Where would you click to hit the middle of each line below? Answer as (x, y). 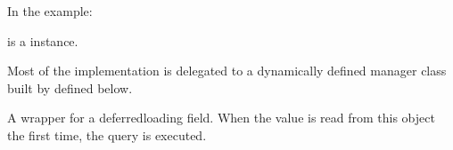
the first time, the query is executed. (107, 134)
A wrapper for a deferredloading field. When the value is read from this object (221, 118)
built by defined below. (70, 87)
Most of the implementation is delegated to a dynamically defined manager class (227, 71)
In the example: (50, 11)
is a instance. (43, 40)
